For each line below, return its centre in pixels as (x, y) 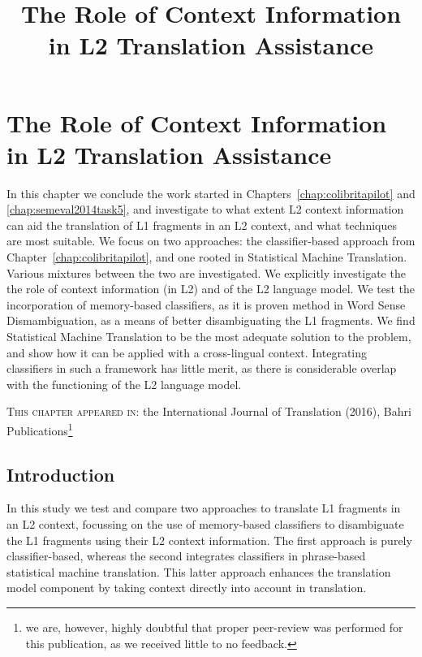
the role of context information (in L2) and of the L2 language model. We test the (211, 289)
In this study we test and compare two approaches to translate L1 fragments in (204, 508)
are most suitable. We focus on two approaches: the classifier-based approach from (211, 241)
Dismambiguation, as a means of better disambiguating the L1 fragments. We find (211, 320)
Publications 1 (40, 429)
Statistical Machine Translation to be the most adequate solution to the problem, (209, 337)
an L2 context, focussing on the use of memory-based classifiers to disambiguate (205, 524)
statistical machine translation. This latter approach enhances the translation (199, 571)
